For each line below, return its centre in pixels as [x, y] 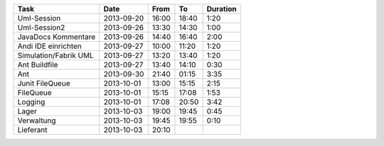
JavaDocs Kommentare [57, 37]
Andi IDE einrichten [49, 46]
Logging [31, 102]
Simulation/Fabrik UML [55, 55]
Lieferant [32, 130]
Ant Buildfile [38, 65]
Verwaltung [37, 120]
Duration [222, 9]
